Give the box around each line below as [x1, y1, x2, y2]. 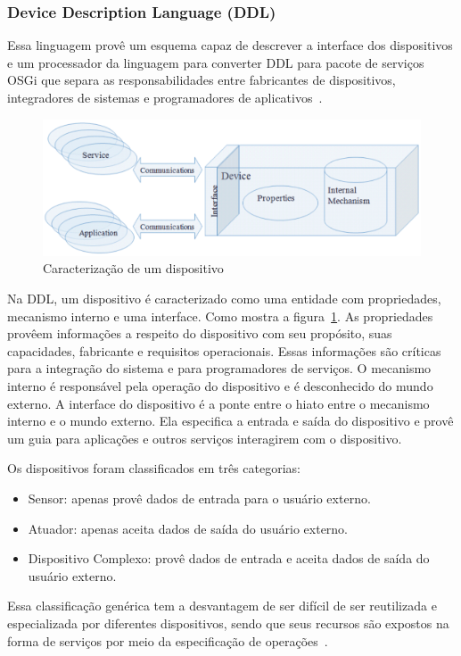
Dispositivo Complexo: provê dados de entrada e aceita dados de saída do [28, 549, 430, 568]
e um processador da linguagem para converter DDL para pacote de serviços [7, 53, 424, 71]
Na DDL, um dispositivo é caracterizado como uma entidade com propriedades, [7, 289, 441, 308]
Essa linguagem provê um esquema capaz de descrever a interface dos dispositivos [7, 36, 453, 54]
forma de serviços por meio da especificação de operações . [7, 631, 328, 650]
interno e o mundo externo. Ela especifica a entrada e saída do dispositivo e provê [7, 411, 454, 430]
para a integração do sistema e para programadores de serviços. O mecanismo [7, 359, 432, 378]
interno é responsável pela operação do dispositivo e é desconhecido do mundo [7, 377, 433, 394]
